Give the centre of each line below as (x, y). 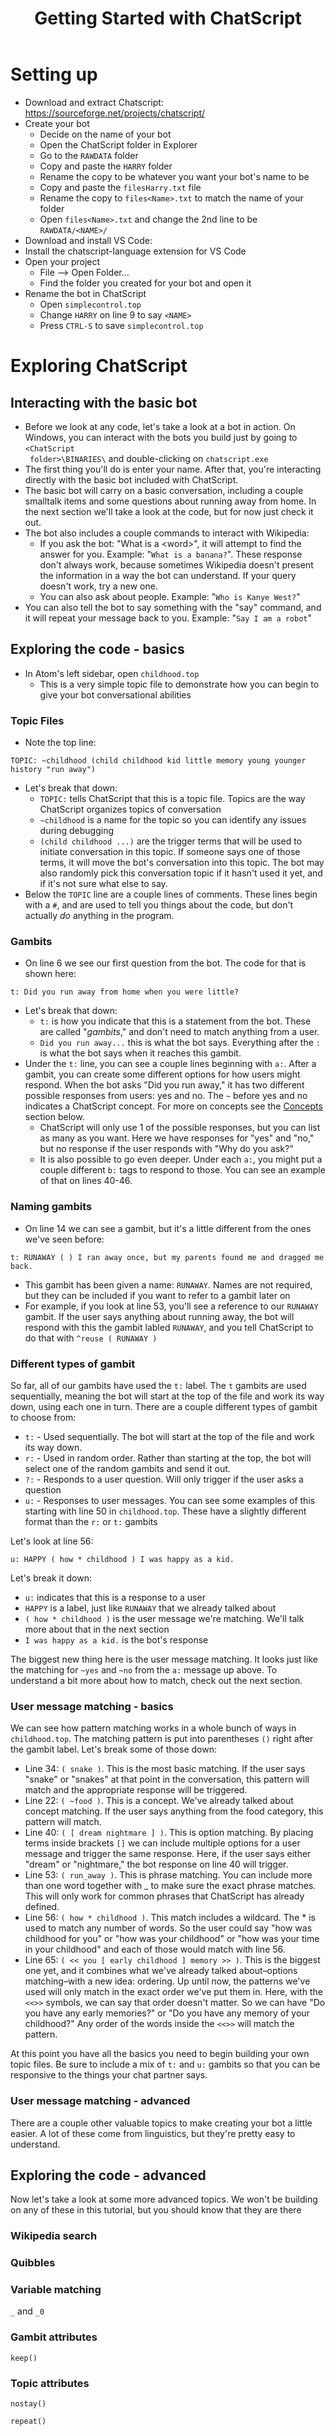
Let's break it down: (51, 1578)
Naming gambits (51, 1207)
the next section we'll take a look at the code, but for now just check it (169, 511)
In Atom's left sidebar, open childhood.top (112, 673)
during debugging (77, 831)
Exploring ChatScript (99, 366)
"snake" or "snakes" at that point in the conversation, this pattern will (167, 1779)
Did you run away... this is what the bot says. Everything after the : (180, 1043)
